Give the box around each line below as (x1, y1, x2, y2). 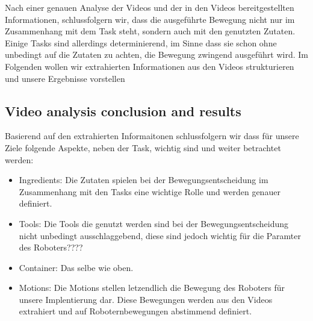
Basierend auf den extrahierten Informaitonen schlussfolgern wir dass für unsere (5, 129, 299, 142)
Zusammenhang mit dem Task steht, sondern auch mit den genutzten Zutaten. (5, 25, 296, 37)
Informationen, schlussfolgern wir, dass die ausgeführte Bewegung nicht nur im (5, 13, 295, 25)
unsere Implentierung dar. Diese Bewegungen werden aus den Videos (19, 293, 273, 305)
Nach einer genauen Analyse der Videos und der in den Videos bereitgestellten (5, 1, 294, 13)
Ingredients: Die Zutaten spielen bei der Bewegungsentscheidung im (19, 173, 268, 186)
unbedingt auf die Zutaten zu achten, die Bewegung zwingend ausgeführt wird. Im (5, 48, 308, 61)
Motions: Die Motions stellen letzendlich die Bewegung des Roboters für (19, 281, 285, 294)
